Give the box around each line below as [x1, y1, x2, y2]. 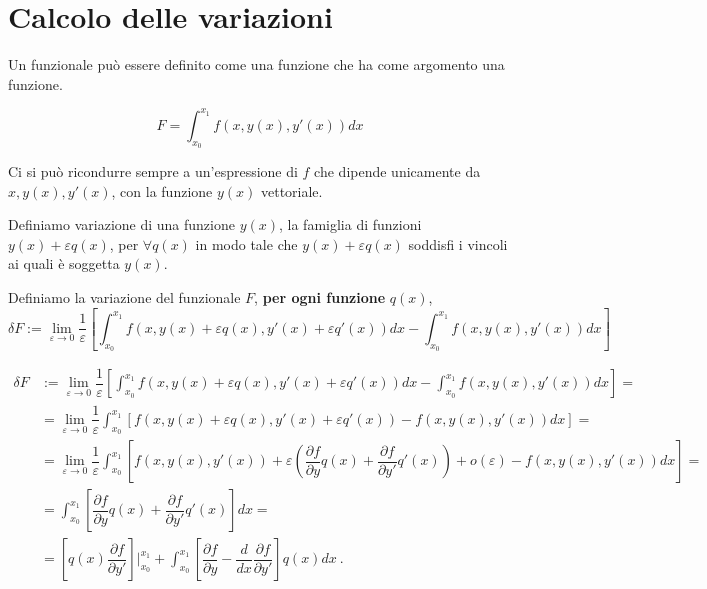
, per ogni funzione [254, 286, 386, 307]
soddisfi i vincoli [408, 233, 508, 254]
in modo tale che [195, 233, 298, 254]
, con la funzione [111, 180, 213, 201]
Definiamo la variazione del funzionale [8, 286, 241, 307]
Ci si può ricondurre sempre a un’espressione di [8, 161, 298, 182]
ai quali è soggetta [8, 253, 120, 274]
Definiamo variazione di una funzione [8, 214, 235, 235]
